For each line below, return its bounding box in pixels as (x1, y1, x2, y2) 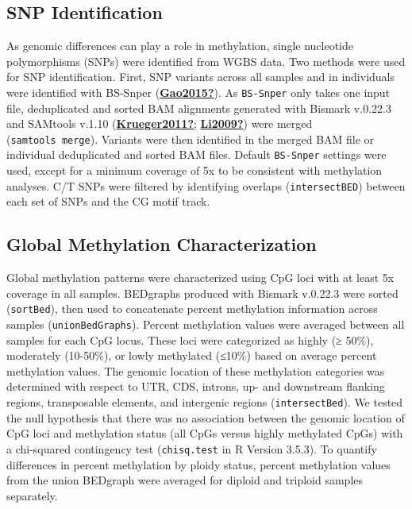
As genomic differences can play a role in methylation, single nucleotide (6, 37, 353, 54)
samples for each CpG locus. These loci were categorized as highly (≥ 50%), (6, 331, 374, 348)
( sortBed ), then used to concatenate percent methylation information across (6, 300, 378, 317)
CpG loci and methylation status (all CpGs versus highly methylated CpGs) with (6, 425, 403, 442)
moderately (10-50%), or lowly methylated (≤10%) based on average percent (6, 347, 377, 364)
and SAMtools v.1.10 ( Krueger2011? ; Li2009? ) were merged (6, 115, 313, 132)
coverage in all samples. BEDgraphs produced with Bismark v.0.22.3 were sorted (6, 284, 399, 301)
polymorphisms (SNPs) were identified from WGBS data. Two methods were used (6, 52, 406, 69)
